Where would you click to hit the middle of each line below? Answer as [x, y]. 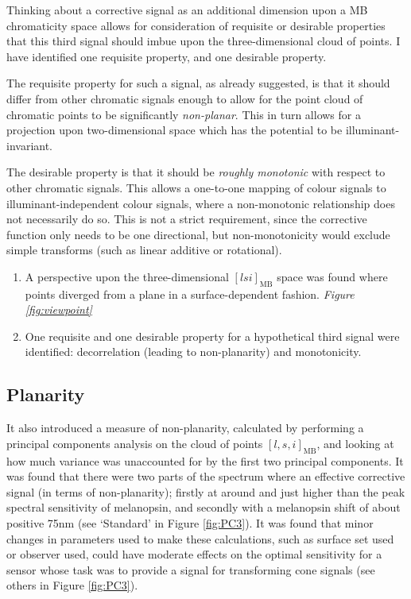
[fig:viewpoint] [58, 309]
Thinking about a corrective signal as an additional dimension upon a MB [187, 10]
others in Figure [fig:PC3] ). [72, 585]
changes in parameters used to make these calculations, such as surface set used [200, 538]
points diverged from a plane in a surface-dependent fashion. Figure [190, 294]
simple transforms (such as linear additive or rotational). [144, 250]
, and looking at [355, 443]
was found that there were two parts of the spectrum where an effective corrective [206, 476]
